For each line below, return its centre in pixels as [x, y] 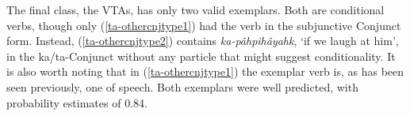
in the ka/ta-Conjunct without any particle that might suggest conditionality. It [201, 56]
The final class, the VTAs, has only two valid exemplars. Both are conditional [195, 9]
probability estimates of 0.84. [77, 102]
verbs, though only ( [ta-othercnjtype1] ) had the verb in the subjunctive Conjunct [204, 25]
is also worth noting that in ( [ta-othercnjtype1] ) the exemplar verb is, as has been [205, 71]
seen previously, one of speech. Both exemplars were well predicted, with [182, 86]
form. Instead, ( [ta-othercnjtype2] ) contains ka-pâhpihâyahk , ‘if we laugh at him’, [203, 41]
